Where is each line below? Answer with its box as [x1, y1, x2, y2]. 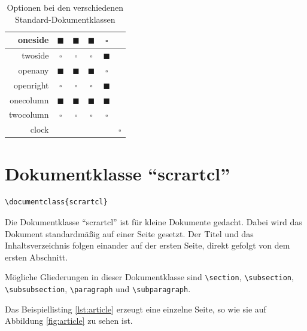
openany [18, 63, 49, 76]
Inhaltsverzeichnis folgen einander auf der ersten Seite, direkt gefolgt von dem [5, 239, 290, 252]
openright [14, 78, 49, 91]
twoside [22, 49, 49, 62]
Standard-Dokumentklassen [14, 13, 115, 25]
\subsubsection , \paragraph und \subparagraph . [5, 283, 191, 295]
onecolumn [10, 93, 49, 106]
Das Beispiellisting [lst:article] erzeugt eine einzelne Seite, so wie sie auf [5, 302, 266, 315]
